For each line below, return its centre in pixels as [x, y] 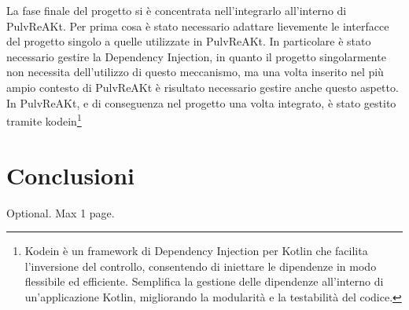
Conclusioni [70, 175]
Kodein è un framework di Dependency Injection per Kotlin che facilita [196, 251]
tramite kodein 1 [44, 120]
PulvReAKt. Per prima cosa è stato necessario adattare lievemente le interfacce [198, 26]
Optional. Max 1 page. [61, 212]
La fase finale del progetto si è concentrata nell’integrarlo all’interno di [177, 10]
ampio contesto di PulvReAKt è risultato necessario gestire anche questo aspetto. [203, 87]
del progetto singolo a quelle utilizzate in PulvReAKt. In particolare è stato [189, 41]
